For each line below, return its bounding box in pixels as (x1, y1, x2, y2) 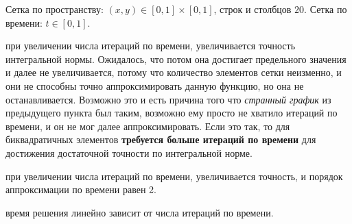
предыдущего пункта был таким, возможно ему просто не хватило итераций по (5, 105, 338, 120)
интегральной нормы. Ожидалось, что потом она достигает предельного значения (5, 51, 347, 66)
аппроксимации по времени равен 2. (5, 182, 156, 197)
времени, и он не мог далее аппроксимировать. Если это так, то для (5, 119, 290, 133)
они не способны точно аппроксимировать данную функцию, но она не (5, 78, 304, 92)
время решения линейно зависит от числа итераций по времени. (5, 205, 274, 219)
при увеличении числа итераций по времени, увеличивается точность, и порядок (5, 169, 343, 183)
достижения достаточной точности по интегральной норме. (5, 145, 253, 160)
